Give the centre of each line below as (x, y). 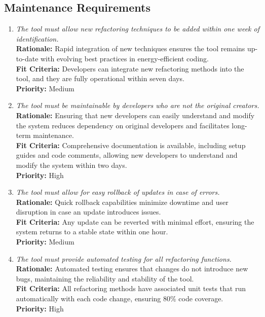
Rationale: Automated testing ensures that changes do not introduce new (132, 269)
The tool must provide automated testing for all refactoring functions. (124, 258)
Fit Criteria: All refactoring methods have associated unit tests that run (131, 288)
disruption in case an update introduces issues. (88, 212)
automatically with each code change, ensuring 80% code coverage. (120, 298)
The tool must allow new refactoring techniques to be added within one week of (138, 29)
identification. (37, 38)
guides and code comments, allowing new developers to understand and (127, 155)
